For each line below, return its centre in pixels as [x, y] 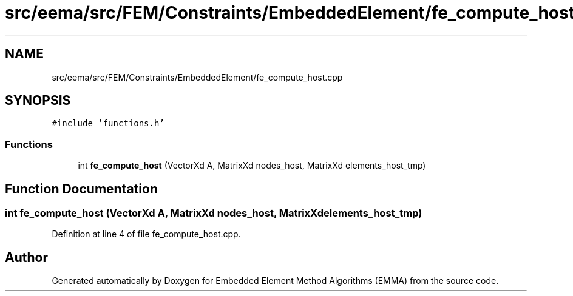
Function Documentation [81, 189]
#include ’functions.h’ [108, 123]
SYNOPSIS [38, 101]
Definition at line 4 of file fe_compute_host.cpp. [146, 234]
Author [26, 257]
